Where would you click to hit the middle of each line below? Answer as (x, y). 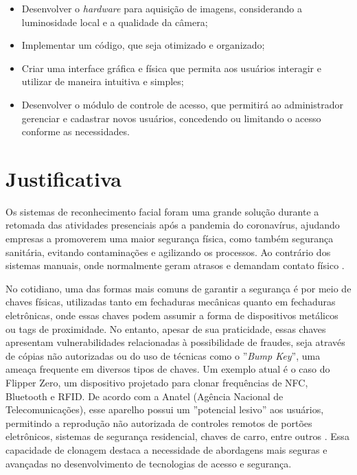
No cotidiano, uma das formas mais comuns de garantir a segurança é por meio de (178, 288)
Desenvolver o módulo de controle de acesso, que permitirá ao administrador (182, 104)
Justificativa (64, 178)
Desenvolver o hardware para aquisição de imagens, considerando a (162, 8)
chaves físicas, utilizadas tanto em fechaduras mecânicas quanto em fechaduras (171, 302)
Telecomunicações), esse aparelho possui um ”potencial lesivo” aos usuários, (165, 409)
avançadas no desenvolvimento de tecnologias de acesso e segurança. (149, 463)
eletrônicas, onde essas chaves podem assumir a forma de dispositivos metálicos (172, 315)
